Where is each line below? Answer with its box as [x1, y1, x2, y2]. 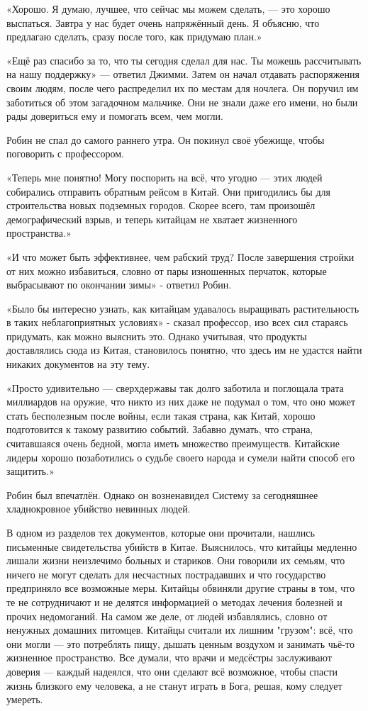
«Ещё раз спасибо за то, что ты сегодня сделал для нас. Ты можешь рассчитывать [6, 52, 362, 67]
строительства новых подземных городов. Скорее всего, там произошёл [6, 198, 316, 213]
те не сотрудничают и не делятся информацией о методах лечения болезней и [6, 594, 342, 609]
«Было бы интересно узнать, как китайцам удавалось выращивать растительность [6, 301, 359, 315]
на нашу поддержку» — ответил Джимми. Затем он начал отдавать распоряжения [6, 67, 359, 82]
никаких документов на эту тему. [6, 357, 150, 371]
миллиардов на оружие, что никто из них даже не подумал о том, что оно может [6, 394, 356, 409]
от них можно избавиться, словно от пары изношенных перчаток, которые [6, 263, 327, 278]
